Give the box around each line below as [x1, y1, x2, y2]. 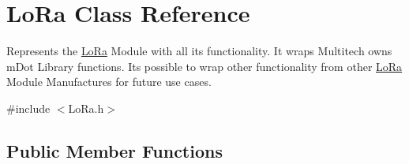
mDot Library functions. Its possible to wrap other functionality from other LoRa [6, 58, 403, 74]
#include [6, 99, 51, 116]
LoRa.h [68, 99, 104, 116]
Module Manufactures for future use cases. [6, 73, 212, 90]
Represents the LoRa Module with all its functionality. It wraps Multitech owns [6, 43, 392, 59]
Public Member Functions [6, 138, 223, 162]
